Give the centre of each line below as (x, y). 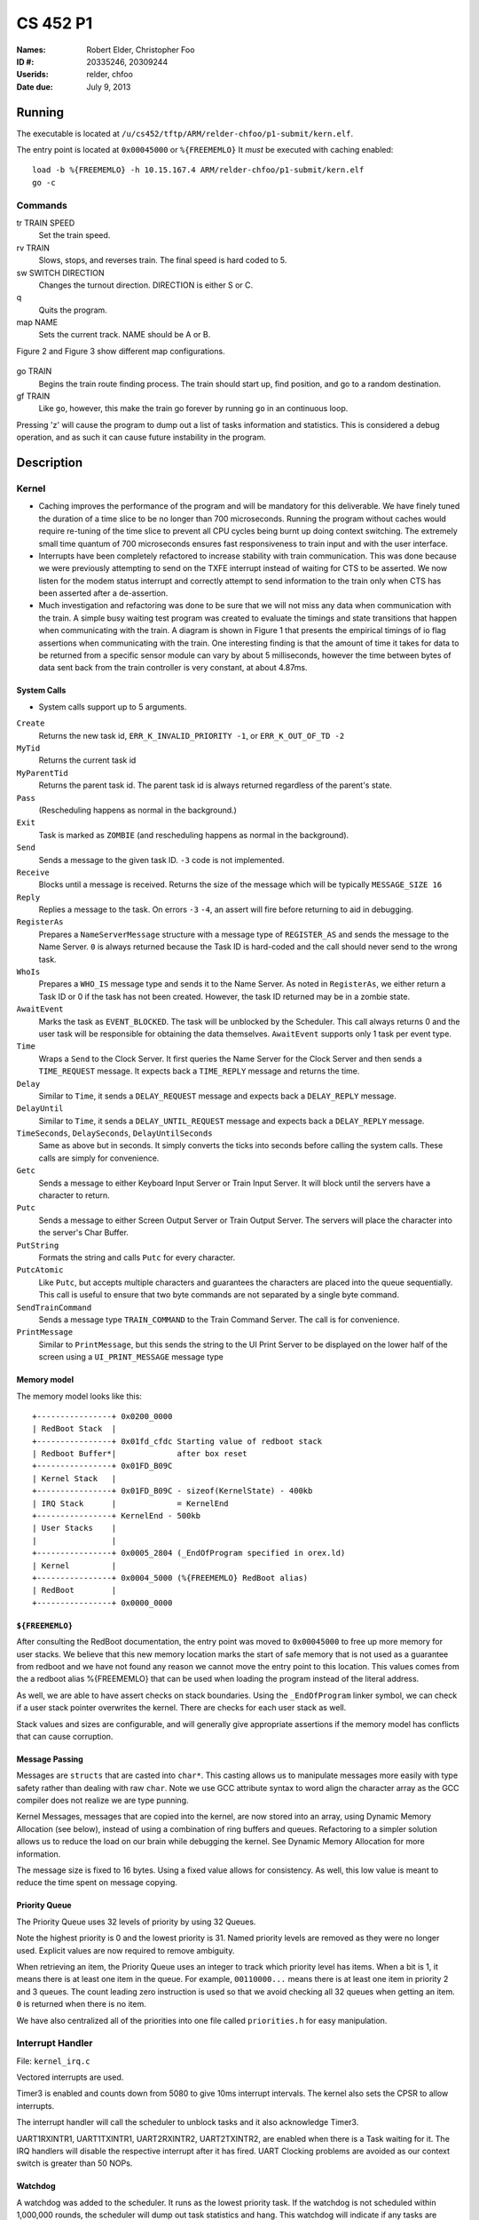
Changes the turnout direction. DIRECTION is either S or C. (146, 285)
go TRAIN (34, 371)
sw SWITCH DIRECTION (61, 273)
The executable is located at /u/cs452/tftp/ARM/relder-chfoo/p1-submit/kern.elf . (185, 133)
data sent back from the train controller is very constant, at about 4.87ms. (173, 668)
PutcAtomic (40, 1270)
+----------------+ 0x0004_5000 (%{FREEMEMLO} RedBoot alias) (170, 1578)
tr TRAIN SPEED (46, 223)
